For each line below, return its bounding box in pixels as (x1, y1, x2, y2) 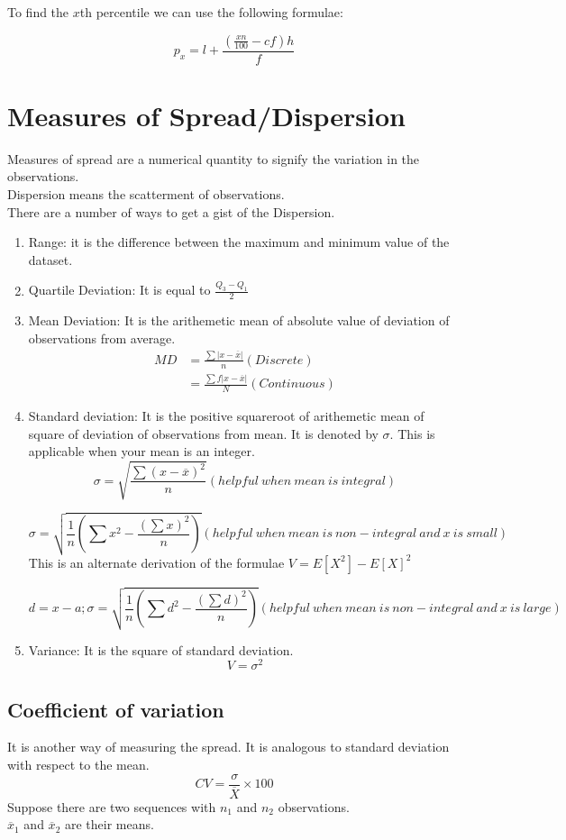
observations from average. (28, 329, 176, 347)
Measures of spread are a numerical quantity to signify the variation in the (7, 149, 420, 168)
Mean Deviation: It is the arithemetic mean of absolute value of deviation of (28, 311, 450, 330)
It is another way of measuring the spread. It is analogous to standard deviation (7, 737, 450, 756)
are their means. (64, 815, 154, 834)
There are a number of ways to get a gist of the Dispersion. (7, 202, 335, 221)
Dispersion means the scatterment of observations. (7, 184, 285, 203)
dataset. (28, 250, 73, 269)
